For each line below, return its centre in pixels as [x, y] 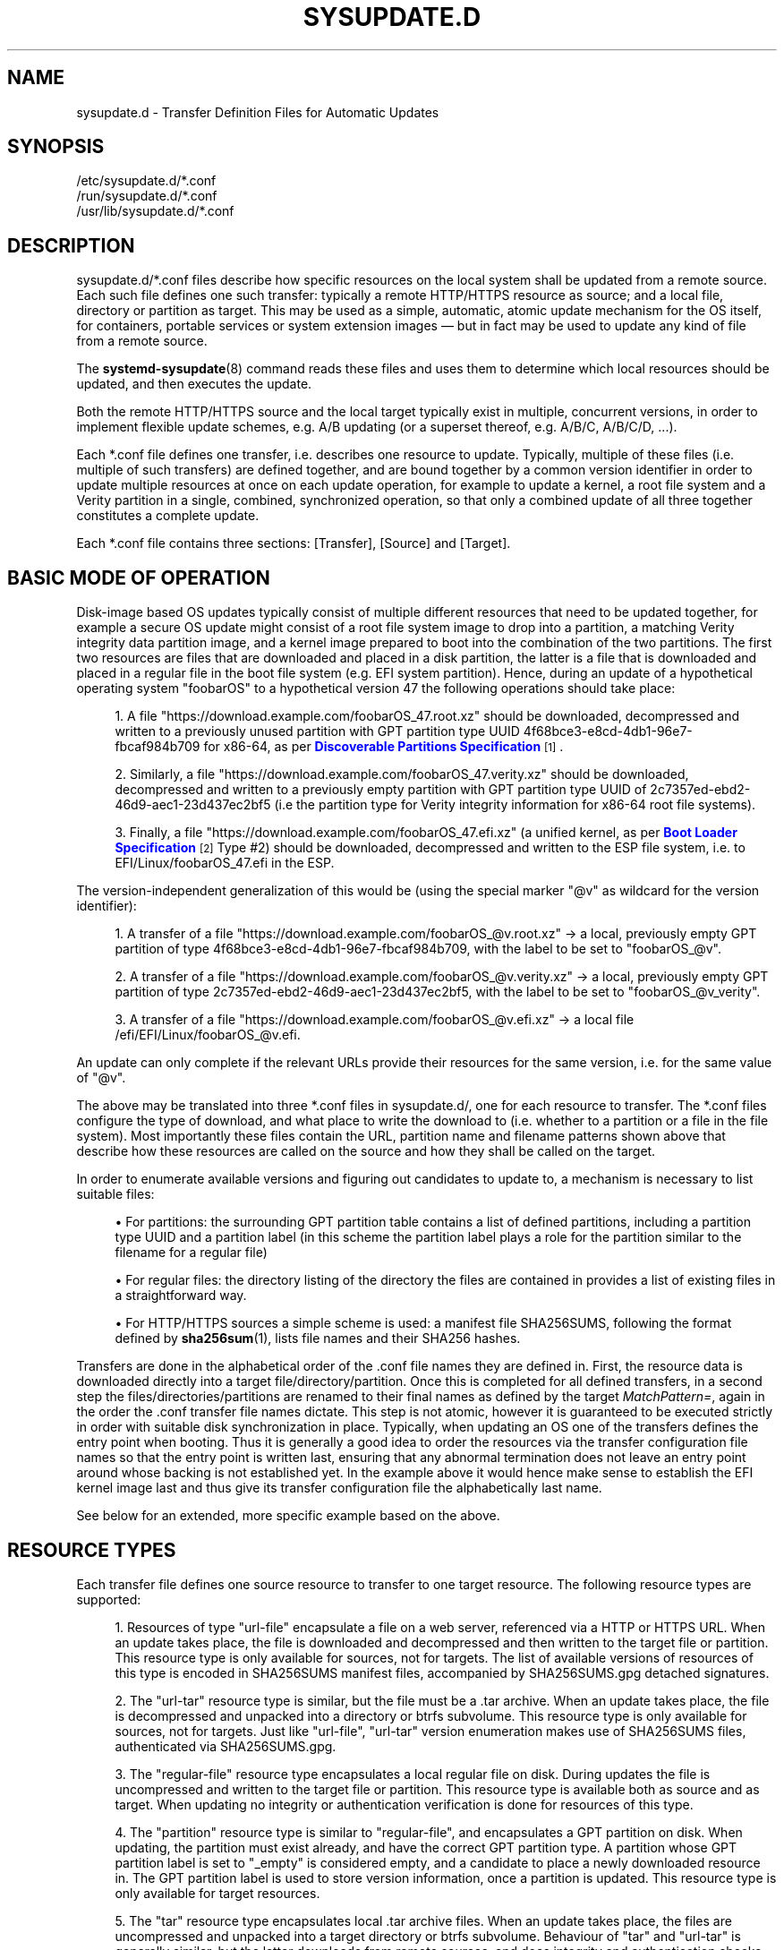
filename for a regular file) [191, 1253]
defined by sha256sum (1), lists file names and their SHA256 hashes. [318, 1338]
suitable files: [115, 1194]
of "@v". [101, 1078]
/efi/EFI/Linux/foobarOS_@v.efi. [208, 1035]
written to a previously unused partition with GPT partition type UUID [317, 731]
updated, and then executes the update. [194, 384]
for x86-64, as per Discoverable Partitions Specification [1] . [383, 747]
